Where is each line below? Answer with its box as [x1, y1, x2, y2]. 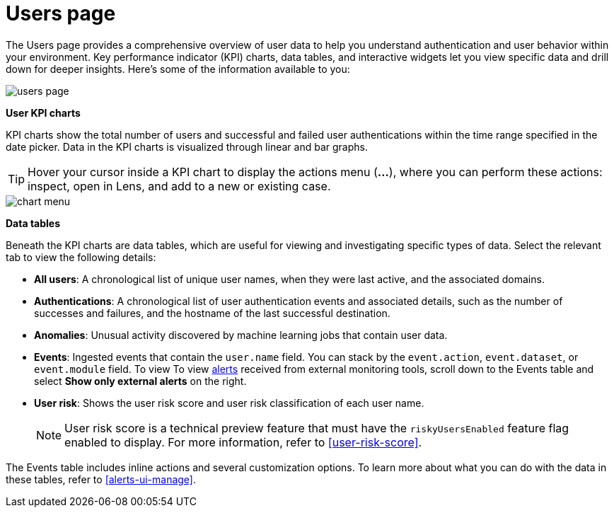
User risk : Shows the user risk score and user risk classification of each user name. [34, 396, 424, 409]
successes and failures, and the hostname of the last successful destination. [34, 306, 390, 319]
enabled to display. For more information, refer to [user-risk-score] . [64, 434, 422, 449]
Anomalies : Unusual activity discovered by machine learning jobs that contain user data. [34, 328, 448, 341]
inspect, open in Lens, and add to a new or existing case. [28, 178, 331, 193]
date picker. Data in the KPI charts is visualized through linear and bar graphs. [6, 140, 368, 153]
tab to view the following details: [6, 250, 156, 263]
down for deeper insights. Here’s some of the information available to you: [6, 62, 350, 75]
